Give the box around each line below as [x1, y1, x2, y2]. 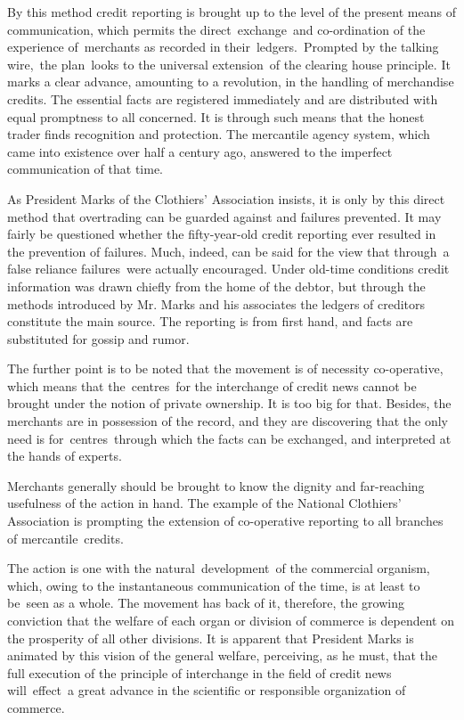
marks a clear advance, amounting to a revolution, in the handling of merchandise [7, 72, 454, 91]
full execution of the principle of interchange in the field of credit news [7, 663, 392, 682]
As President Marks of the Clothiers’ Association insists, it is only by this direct [7, 189, 445, 208]
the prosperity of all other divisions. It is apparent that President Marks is [7, 628, 414, 647]
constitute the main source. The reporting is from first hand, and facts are [7, 312, 413, 331]
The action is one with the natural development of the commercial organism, [7, 559, 430, 577]
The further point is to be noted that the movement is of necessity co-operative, [7, 359, 444, 378]
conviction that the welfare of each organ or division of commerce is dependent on [7, 611, 454, 629]
